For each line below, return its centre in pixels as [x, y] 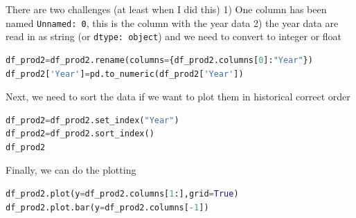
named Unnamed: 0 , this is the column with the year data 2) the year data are [172, 22]
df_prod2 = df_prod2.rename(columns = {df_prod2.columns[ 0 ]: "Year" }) [159, 60]
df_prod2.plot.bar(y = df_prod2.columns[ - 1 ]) [107, 207]
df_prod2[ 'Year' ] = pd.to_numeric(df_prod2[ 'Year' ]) [125, 74]
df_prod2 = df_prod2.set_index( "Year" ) [92, 120]
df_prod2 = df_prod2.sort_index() [80, 134]
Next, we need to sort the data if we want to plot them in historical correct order [178, 97]
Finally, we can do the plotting [71, 170]
